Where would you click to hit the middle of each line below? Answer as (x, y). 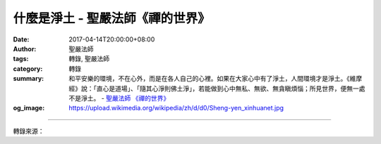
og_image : (29, 108)
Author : (25, 48)
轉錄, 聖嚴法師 (89, 59)
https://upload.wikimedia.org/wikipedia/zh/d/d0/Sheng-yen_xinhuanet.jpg (176, 108)
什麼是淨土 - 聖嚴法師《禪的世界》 (112, 18)
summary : (29, 79)
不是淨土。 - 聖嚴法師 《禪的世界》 (119, 98)
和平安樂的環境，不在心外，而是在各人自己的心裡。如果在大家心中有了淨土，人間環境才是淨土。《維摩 (216, 79)
